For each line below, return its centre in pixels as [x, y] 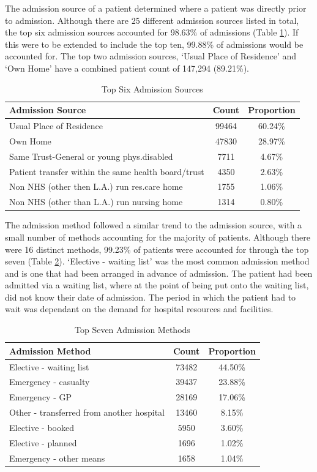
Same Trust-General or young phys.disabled [91, 156]
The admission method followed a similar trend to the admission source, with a [154, 225]
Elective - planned [43, 442]
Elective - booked [42, 427]
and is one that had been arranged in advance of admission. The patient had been [159, 273]
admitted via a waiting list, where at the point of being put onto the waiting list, [157, 285]
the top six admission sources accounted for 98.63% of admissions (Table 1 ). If [152, 32]
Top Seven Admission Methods [132, 330]
